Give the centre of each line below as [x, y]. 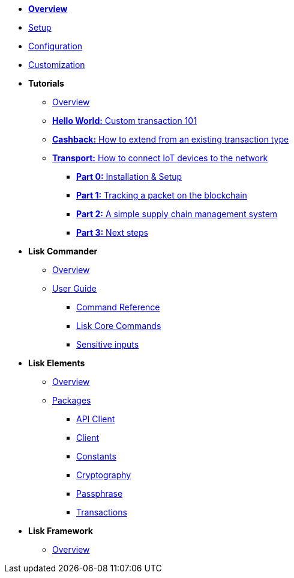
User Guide [75, 288]
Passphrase [100, 493]
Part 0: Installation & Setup [129, 177]
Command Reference [118, 307]
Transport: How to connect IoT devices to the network [160, 158]
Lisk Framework [61, 531]
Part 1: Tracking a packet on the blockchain [162, 195]
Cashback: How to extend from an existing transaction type [171, 139]
